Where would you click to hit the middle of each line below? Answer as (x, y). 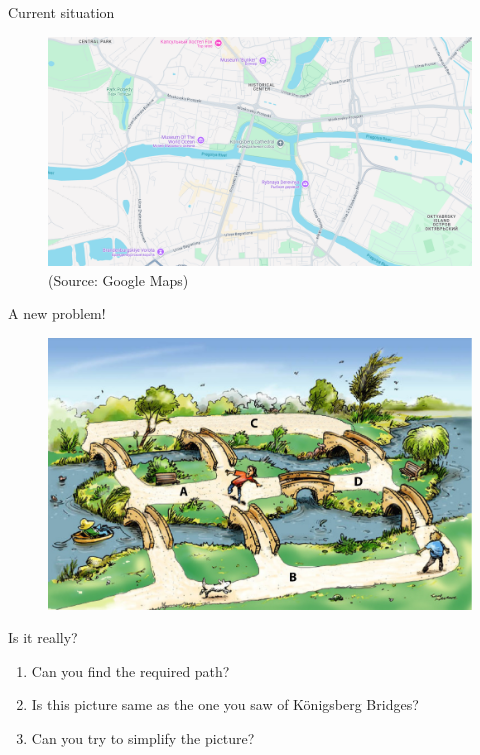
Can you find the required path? (130, 670)
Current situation (61, 12)
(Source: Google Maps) (118, 279)
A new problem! (57, 313)
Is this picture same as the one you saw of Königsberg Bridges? (225, 704)
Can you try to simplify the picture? (143, 738)
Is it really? (43, 637)
